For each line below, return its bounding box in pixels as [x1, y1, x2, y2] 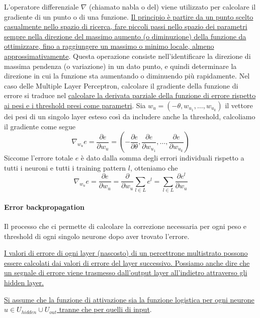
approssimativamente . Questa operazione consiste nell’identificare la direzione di [4, 50, 251, 61]
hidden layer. [4, 277, 44, 287]
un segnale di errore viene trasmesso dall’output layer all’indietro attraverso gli [4, 267, 247, 278]
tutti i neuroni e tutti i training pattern [4, 162, 126, 173]
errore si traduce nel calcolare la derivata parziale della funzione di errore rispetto [4, 90, 256, 101]
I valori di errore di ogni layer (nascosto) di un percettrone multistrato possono [4, 248, 248, 258]
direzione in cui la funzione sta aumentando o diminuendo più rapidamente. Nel [4, 70, 250, 81]
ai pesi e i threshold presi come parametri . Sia [4, 100, 146, 110]
